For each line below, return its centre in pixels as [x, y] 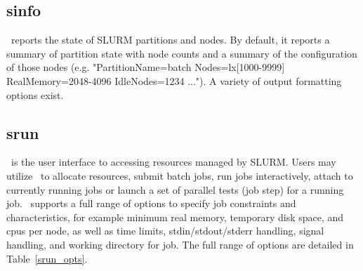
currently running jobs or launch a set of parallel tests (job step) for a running [175, 189]
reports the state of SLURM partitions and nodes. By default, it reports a [170, 40]
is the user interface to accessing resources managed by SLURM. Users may [173, 162]
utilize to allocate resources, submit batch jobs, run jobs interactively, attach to [180, 175]
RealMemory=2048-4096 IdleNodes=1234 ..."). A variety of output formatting [174, 80]
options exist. [35, 94]
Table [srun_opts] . [47, 258]
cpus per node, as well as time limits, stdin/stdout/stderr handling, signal [165, 231]
